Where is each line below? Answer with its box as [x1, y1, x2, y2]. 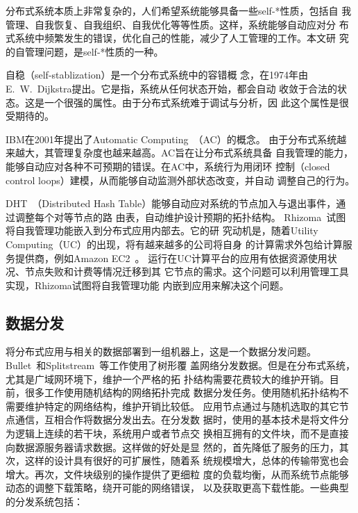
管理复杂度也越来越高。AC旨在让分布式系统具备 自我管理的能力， [53, 145, 353, 160]
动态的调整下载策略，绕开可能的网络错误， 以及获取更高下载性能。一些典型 [6, 480, 349, 495]
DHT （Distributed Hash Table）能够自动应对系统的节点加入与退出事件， [6, 196, 336, 211]
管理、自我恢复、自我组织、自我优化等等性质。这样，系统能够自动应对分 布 [6, 17, 349, 31]
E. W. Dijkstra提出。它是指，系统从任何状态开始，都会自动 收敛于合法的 [6, 81, 338, 95]
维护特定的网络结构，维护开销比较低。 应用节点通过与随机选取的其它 [24, 398, 339, 413]
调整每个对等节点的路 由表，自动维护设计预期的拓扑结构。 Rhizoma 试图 [15, 209, 346, 224]
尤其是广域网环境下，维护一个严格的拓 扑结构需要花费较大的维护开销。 [6, 371, 330, 386]
